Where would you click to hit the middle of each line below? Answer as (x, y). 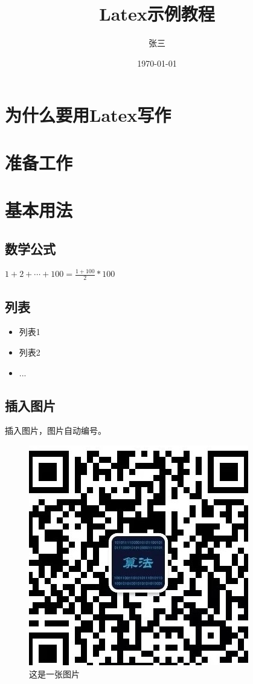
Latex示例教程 (157, 14)
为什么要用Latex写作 (88, 115)
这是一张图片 (54, 673)
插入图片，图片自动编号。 (56, 430)
